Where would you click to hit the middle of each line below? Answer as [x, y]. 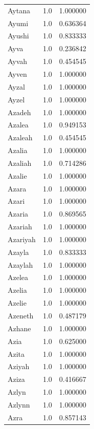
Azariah [20, 227]
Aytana [19, 10]
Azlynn [19, 404]
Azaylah [20, 264]
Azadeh [19, 112]
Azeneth [21, 315]
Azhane [19, 328]
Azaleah [20, 137]
